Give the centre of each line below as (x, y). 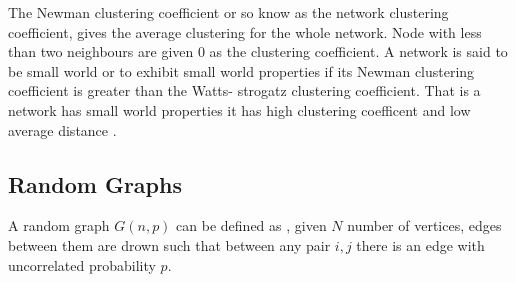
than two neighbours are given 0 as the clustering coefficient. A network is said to (258, 51)
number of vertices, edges (424, 225)
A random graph (59, 225)
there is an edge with (420, 244)
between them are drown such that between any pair (169, 244)
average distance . (62, 129)
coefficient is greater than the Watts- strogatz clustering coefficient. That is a (244, 90)
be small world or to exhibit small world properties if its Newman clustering (241, 70)
